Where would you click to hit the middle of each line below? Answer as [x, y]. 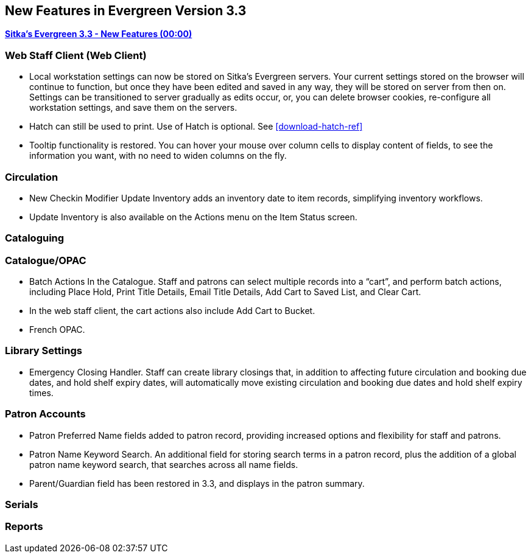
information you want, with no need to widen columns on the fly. [158, 156]
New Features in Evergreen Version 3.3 [126, 11]
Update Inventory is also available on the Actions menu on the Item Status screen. [193, 217]
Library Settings [44, 351]
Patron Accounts [45, 414]
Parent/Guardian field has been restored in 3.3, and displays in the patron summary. [197, 483]
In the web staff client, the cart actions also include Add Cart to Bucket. [172, 311]
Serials [22, 504]
